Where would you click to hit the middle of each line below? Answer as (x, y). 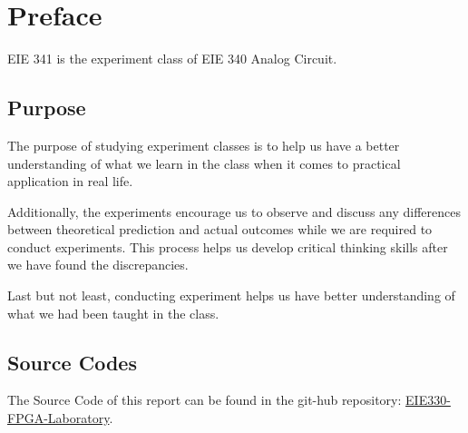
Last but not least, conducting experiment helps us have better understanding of (231, 295)
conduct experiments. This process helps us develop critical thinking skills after (228, 246)
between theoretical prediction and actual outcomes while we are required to (220, 229)
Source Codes (72, 362)
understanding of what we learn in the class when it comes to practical (204, 163)
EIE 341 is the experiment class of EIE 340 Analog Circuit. (172, 59)
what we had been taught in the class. (113, 313)
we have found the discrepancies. (98, 265)
